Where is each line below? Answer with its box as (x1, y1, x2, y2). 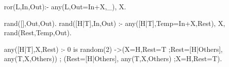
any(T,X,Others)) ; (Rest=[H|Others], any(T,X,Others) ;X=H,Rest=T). (4, 53, 222, 64)
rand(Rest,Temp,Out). (4, 27, 72, 38)
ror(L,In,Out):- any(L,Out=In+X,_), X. (4, 1, 126, 11)
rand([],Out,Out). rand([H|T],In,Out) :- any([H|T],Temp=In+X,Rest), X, (4, 18, 226, 28)
